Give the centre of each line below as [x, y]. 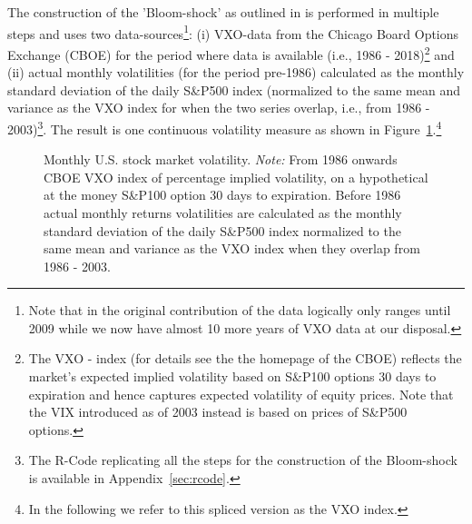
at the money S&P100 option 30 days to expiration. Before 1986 [222, 195]
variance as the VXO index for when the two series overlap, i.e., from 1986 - [219, 108]
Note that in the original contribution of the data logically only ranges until [240, 310]
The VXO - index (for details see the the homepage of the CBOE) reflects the [245, 358]
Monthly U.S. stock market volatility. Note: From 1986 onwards [221, 159]
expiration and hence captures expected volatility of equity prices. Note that [241, 394]
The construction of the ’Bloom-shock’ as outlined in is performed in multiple [223, 12]
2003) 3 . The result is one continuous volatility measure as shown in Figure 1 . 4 [225, 127]
